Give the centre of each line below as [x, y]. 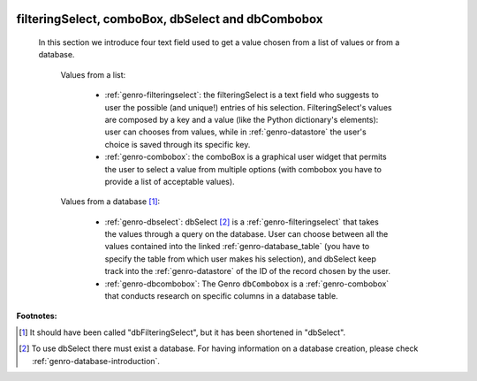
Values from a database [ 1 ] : [110, 202]
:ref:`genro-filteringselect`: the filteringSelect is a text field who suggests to [242, 95]
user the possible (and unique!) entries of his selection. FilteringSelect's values [248, 107]
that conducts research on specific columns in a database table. [222, 296]
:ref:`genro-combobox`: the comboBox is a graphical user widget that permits [246, 157]
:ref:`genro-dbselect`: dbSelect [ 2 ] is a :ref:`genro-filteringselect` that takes [242, 222]
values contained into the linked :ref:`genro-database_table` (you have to [237, 247]
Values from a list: [93, 74]
